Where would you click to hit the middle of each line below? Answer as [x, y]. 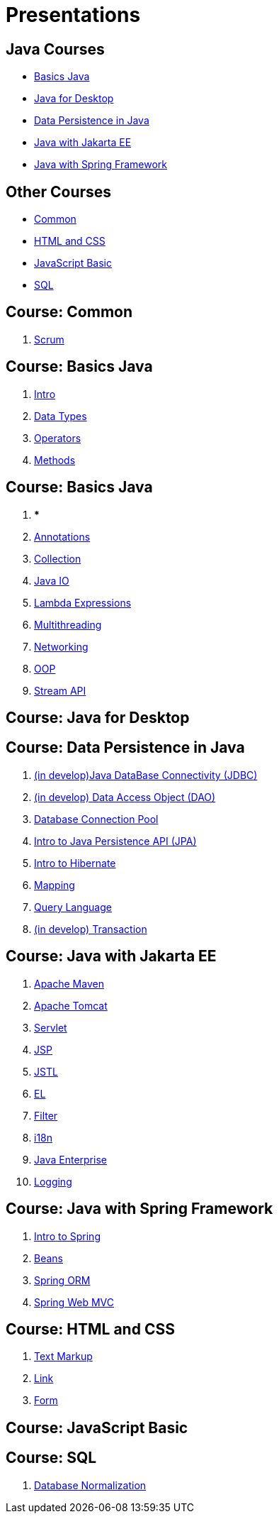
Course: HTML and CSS [90, 1329]
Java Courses [55, 49]
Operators [58, 438]
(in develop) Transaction [91, 929]
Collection [58, 558]
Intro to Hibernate [75, 863]
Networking [61, 646]
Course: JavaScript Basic [97, 1427]
